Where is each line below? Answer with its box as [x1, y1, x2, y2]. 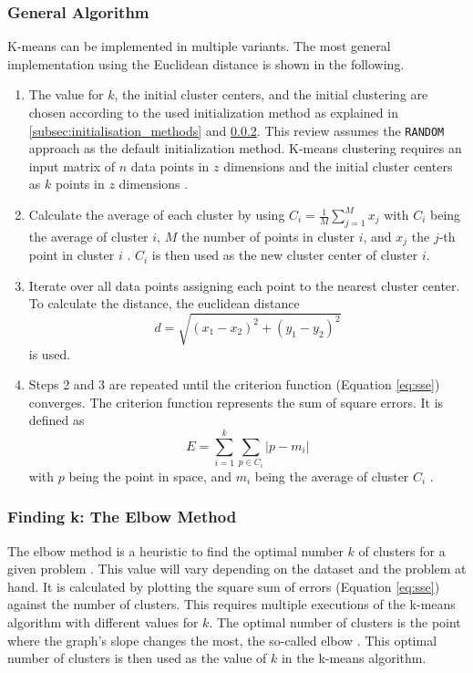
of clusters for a [358, 541, 446, 560]
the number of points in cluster [180, 226, 355, 245]
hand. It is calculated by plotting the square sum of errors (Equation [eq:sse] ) [7, 576, 440, 595]
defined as [28, 410, 85, 430]
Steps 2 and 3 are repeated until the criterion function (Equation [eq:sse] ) [28, 375, 440, 394]
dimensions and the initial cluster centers [223, 156, 453, 175]
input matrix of [28, 156, 115, 175]
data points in [130, 156, 210, 175]
